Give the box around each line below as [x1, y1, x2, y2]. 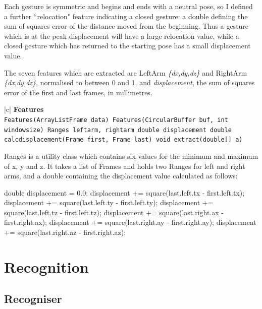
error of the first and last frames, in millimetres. [4, 87, 152, 97]
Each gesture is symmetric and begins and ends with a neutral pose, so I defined [4, 1, 253, 11]
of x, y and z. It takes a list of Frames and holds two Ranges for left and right [4, 160, 245, 171]
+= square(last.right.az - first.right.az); [4, 227, 126, 237]
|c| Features [4, 104, 44, 114]
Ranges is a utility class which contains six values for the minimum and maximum [4, 150, 258, 161]
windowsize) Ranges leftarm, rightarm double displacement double [4, 126, 232, 134]
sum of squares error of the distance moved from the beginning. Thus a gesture [4, 21, 249, 31]
